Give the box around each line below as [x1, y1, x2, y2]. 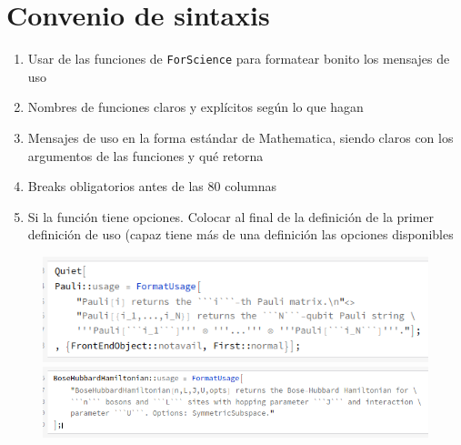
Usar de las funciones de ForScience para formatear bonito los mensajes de [27, 49, 450, 68]
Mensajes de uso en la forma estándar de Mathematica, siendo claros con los [27, 127, 454, 147]
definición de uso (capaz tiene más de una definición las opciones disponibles [27, 225, 454, 244]
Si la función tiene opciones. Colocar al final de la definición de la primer [27, 207, 435, 226]
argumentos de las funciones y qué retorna [27, 146, 264, 165]
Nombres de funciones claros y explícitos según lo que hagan [27, 97, 364, 116]
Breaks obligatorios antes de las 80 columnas [27, 177, 277, 196]
